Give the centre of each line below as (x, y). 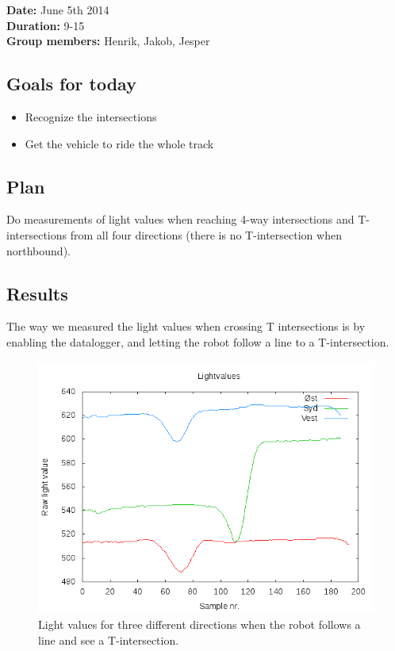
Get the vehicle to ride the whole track (119, 143)
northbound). (38, 250)
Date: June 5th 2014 (58, 10)
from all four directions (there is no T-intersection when (206, 234)
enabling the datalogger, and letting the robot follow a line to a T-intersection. (198, 341)
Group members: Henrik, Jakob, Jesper (108, 41)
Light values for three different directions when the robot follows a (199, 624)
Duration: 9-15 (46, 25)
